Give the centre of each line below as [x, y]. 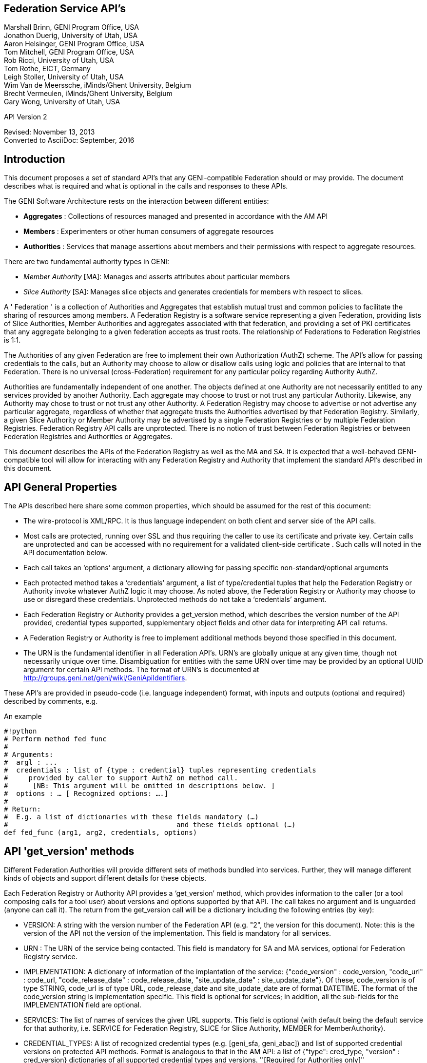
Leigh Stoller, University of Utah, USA [64, 77]
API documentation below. [66, 553]
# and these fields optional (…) [150, 825]
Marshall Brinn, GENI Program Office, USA [71, 27]
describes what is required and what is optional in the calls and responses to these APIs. [146, 186]
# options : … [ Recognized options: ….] [86, 794]
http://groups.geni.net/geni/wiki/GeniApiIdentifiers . [105, 678]
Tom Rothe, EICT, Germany [47, 69]
